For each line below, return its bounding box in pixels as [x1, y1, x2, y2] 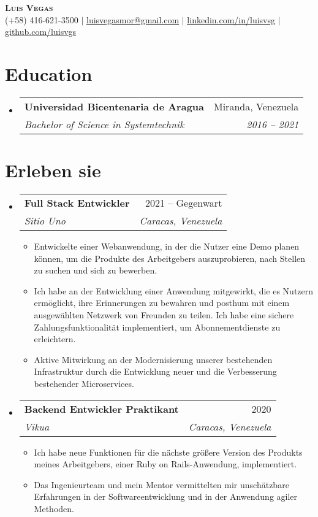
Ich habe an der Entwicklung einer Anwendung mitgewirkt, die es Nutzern [34, 284, 314, 297]
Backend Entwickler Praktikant [24, 401, 179, 416]
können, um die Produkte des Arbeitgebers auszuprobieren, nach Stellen [34, 251, 306, 264]
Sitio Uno [24, 213, 66, 228]
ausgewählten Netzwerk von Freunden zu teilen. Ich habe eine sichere [34, 308, 294, 321]
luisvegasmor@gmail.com [86, 13, 180, 26]
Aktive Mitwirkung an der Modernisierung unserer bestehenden [34, 353, 273, 366]
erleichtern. [34, 332, 76, 345]
